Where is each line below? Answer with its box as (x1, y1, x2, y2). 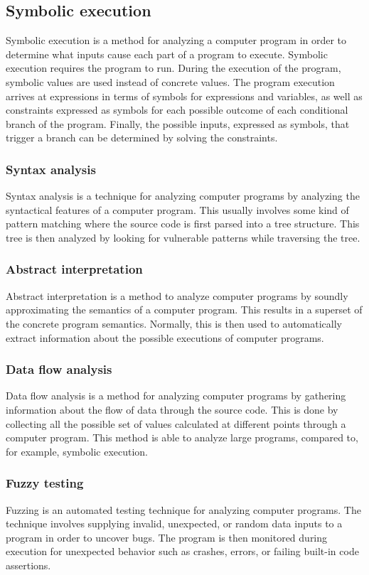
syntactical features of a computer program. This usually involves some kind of (6, 202, 349, 217)
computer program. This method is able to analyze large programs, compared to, (6, 430, 358, 445)
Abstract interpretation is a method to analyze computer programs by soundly (6, 288, 348, 303)
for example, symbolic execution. (6, 444, 149, 458)
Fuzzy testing (6, 474, 84, 492)
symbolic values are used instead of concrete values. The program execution (6, 74, 335, 89)
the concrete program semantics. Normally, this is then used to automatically (6, 316, 343, 331)
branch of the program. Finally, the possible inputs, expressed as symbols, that (6, 116, 350, 131)
